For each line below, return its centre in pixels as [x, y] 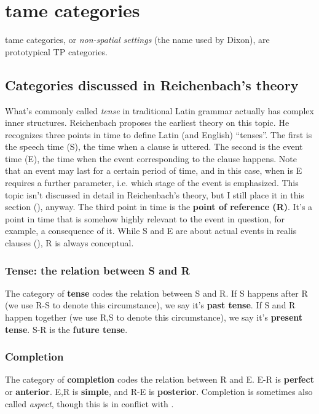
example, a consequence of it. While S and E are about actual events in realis [151, 231]
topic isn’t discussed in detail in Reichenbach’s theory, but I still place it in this [155, 194]
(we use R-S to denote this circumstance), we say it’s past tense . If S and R [150, 305]
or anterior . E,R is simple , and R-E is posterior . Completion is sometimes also [159, 392]
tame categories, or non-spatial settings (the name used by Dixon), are [137, 40]
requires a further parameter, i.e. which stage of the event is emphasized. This [152, 183]
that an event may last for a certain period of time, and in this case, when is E [154, 170]
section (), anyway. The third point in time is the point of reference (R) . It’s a [159, 207]
